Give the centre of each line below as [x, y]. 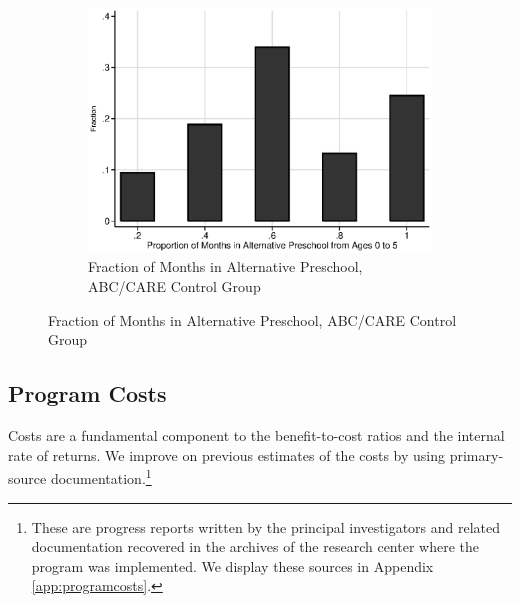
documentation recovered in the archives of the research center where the [255, 546]
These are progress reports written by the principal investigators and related [266, 526]
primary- [476, 454]
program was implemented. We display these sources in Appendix [232, 565]
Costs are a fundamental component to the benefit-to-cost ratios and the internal [256, 435]
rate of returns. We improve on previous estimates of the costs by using [227, 454]
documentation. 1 [101, 476]
